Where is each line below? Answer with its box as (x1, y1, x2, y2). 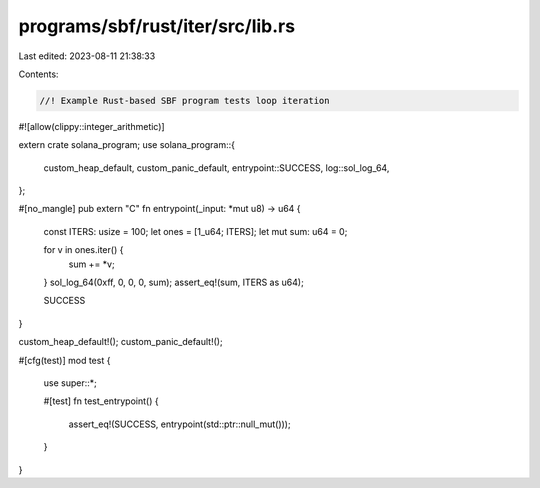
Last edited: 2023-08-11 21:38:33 (18, 50, 156, 62)
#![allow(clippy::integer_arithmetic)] (18, 120, 165, 132)
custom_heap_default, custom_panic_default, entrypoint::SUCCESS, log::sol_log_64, (43, 161, 390, 174)
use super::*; (43, 376, 97, 389)
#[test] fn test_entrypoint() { (43, 395, 159, 407)
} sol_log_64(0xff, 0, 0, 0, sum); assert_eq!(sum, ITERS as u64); (43, 276, 304, 289)
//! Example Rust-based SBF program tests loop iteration (39, 95, 330, 106)
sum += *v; (68, 258, 115, 270)
